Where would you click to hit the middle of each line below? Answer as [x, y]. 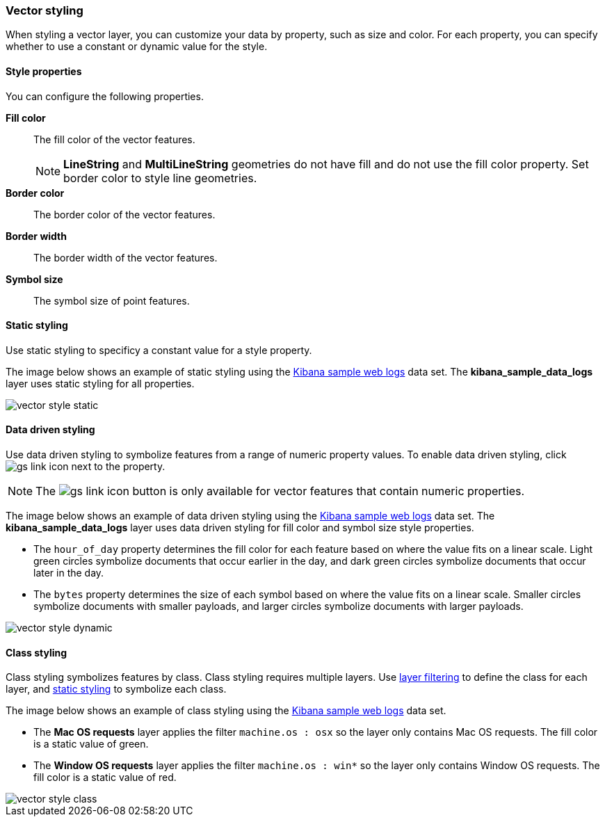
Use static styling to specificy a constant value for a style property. [159, 350]
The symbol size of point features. [112, 300]
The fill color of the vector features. [114, 139]
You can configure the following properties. [105, 96]
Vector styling [45, 10]
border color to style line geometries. [160, 178]
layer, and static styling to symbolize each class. [116, 689]
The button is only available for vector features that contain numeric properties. [280, 491]
